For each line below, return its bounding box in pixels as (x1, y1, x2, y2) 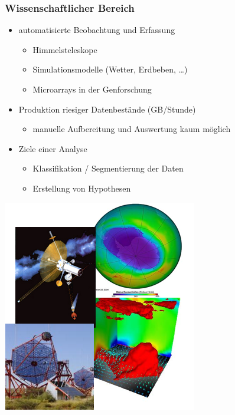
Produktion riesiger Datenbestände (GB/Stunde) (18, 103, 196, 115)
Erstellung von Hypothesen (32, 182, 131, 194)
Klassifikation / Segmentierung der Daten (32, 162, 184, 174)
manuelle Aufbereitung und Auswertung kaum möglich (32, 123, 231, 135)
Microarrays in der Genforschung (32, 83, 152, 95)
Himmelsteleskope (32, 43, 97, 55)
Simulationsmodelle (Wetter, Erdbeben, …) (32, 63, 188, 75)
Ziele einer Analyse (18, 142, 87, 154)
